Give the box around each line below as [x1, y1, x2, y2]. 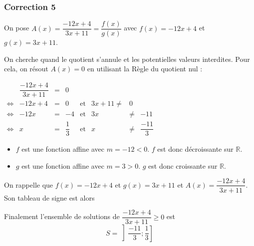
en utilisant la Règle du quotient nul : [87, 63, 203, 74]
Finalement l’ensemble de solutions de [4, 211, 120, 222]
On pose [4, 22, 29, 33]
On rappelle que [4, 179, 53, 190]
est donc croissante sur [148, 160, 218, 171]
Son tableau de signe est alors [4, 192, 95, 203]
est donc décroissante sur [157, 144, 234, 154]
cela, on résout [4, 63, 48, 74]
